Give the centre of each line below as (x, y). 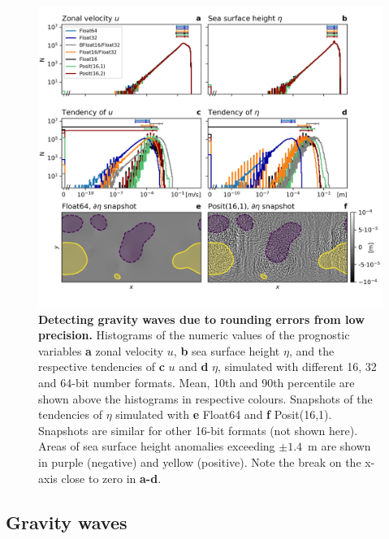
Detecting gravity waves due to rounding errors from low (201, 319)
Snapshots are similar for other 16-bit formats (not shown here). (198, 430)
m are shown (339, 446)
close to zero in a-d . (111, 478)
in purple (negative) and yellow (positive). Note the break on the (200, 461)
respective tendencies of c (102, 367)
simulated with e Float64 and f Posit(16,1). (224, 414)
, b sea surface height (227, 350)
